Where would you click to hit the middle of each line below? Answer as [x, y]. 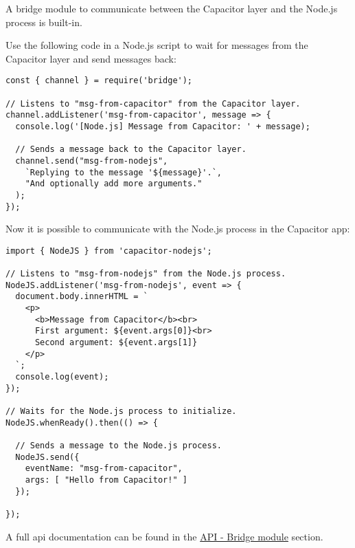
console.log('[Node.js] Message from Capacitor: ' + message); [163, 127]
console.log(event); [62, 377]
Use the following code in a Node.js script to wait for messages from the [157, 45]
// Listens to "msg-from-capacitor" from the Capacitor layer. [153, 103]
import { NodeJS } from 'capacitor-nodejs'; [109, 251]
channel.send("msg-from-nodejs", [92, 161]
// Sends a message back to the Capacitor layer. [131, 150]
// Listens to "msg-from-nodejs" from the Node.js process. [146, 274]
